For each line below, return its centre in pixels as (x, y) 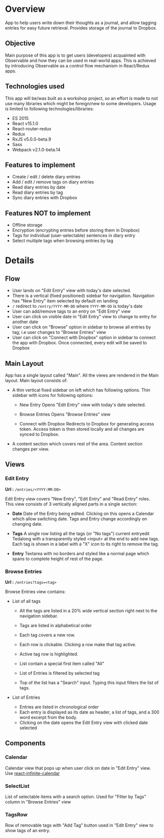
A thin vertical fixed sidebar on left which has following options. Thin (81, 390)
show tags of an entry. (28, 831)
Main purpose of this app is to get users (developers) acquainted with (75, 55)
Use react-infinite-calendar (33, 773)
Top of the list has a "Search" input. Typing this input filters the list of (89, 683)
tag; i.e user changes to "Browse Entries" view (59, 332)
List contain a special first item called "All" (62, 663)
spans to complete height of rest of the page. (58, 559)
